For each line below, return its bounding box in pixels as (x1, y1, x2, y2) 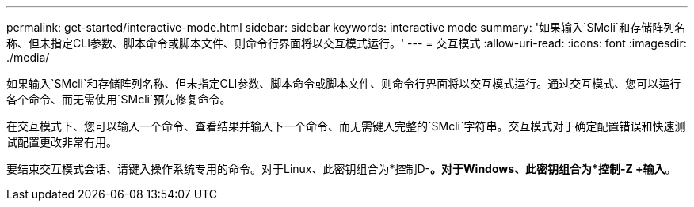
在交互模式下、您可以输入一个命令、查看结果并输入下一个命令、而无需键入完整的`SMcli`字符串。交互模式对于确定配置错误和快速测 (6, 119, 686, 133)
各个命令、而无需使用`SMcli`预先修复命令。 (6, 92, 231, 106)
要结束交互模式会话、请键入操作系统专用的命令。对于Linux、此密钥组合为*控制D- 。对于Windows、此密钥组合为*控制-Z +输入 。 (6, 162, 677, 175)
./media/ (6, 51, 50, 64)
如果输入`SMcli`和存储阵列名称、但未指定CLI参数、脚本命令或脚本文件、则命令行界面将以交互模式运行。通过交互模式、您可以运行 (6, 77, 681, 90)
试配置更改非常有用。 (6, 135, 117, 149)
